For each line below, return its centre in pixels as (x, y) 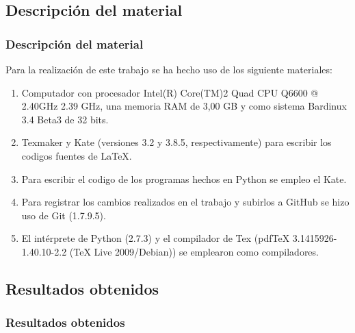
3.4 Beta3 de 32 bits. (65, 119)
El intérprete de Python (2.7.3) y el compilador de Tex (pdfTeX (156, 238)
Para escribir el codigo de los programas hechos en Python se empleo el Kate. (184, 178)
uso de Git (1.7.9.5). (64, 215)
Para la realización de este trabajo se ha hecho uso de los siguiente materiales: (169, 69)
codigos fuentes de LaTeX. (77, 155)
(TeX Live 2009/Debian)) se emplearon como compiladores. (194, 251)
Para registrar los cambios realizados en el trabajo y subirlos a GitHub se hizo (185, 202)
